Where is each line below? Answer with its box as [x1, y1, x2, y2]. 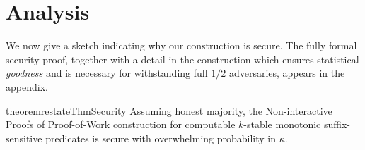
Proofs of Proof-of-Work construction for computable [6, 117, 236, 132]
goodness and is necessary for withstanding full [6, 65, 208, 80]
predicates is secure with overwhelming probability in [45, 130, 277, 145]
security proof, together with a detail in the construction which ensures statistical [6, 51, 359, 66]
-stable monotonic [243, 117, 321, 132]
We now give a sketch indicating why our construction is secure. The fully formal [6, 38, 357, 53]
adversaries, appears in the [228, 65, 345, 80]
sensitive [6, 130, 42, 145]
